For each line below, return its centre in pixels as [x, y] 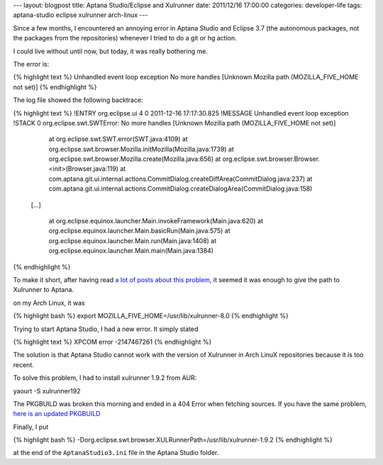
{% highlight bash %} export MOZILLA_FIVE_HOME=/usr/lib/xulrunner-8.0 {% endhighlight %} [151, 316]
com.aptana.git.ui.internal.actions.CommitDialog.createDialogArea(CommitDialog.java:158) [181, 189]
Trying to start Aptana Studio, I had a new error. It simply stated [106, 329]
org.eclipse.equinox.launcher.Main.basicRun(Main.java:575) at [139, 231]
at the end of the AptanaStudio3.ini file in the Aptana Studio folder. [116, 453]
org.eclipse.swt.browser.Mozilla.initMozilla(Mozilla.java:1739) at [141, 149]
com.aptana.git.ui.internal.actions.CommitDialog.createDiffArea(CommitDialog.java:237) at [181, 179]
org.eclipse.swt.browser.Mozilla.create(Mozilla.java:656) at [135, 159]
